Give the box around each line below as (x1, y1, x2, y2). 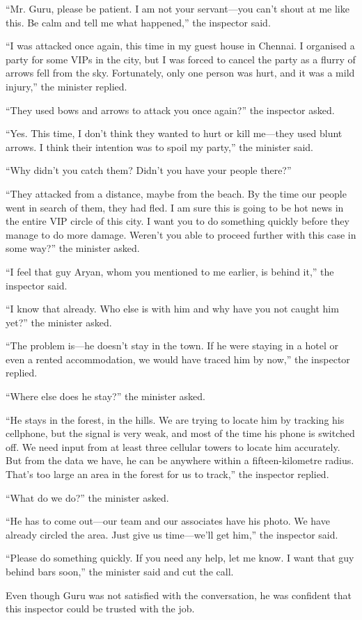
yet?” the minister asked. (6, 315, 112, 329)
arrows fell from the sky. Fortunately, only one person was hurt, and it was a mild (6, 65, 355, 80)
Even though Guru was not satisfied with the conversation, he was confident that (6, 587, 352, 602)
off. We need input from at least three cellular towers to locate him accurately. (6, 439, 340, 454)
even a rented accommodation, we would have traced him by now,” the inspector (6, 351, 350, 366)
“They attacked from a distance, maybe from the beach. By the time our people (6, 186, 347, 200)
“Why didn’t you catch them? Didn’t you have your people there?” (6, 163, 292, 177)
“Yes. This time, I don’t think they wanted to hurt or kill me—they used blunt (6, 126, 343, 141)
